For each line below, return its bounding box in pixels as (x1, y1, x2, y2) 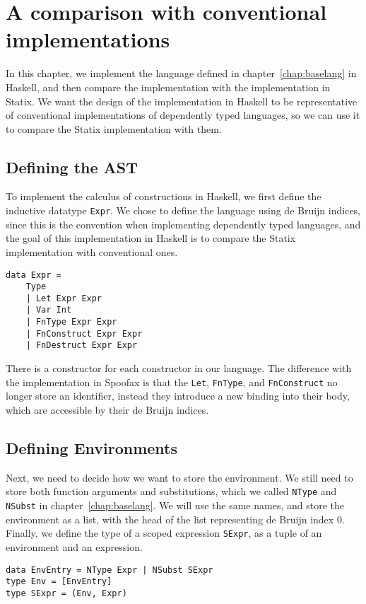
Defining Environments (6, 436, 178, 458)
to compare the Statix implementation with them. (6, 121, 222, 136)
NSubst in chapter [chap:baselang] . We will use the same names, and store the (6, 498, 344, 512)
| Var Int (25, 305, 72, 315)
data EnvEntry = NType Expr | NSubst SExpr (6, 564, 213, 575)
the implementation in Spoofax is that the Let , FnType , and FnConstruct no (6, 374, 338, 389)
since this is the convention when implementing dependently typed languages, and (6, 216, 361, 231)
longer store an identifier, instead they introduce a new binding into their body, (6, 388, 350, 403)
